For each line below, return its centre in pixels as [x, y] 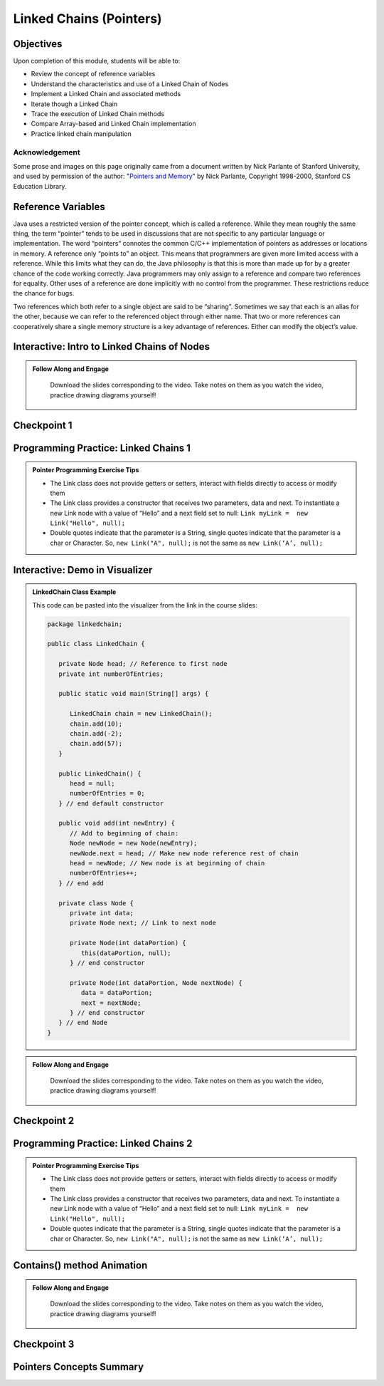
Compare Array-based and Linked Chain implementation [113, 124]
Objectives [38, 44]
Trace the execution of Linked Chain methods [98, 114]
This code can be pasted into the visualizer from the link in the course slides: [145, 605]
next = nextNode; [111, 1003]
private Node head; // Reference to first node [143, 664]
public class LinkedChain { [96, 644]
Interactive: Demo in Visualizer [83, 570]
